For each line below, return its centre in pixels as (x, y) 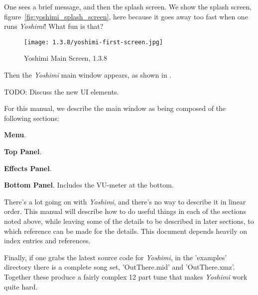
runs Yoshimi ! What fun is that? (54, 26)
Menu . (15, 135)
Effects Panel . (28, 168)
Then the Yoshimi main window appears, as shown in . (88, 75)
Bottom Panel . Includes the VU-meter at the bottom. (89, 185)
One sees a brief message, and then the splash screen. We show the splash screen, (128, 6)
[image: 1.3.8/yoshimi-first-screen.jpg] (94, 42)
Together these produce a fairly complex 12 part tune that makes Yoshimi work (126, 276)
